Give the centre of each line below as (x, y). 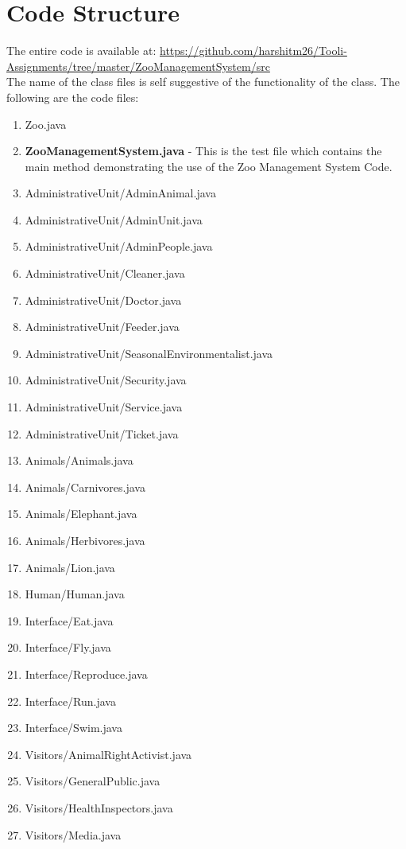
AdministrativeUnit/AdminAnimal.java (120, 193)
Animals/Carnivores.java (85, 487)
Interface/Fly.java (68, 647)
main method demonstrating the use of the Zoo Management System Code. (209, 166)
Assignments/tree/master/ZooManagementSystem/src (138, 66)
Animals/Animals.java (79, 460)
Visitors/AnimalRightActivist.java (108, 754)
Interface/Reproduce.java (86, 674)
